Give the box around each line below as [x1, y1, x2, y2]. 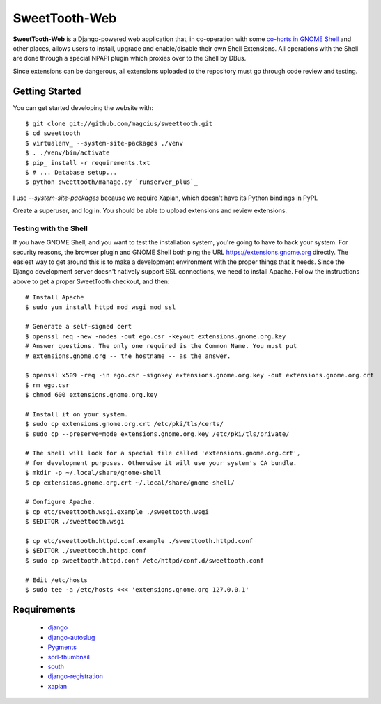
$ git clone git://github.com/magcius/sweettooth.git [25, 120, 212, 128]
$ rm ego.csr [25, 381, 70, 389]
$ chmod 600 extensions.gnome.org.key [25, 391, 158, 399]
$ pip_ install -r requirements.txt [25, 159, 150, 166]
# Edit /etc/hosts [25, 576, 88, 584]
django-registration [47, 672, 104, 680]
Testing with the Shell [13, 224, 88, 233]
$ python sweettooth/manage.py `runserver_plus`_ [25, 178, 199, 186]
